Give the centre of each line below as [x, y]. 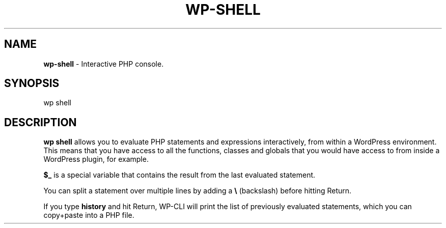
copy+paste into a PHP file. [89, 215]
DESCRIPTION [40, 122]
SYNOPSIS [32, 83]
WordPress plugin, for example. [96, 159]
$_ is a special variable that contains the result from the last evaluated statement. [179, 175]
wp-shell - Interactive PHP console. [104, 64]
